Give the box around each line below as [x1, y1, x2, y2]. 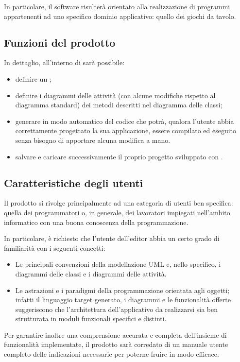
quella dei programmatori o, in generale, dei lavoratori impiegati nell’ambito [4, 207, 230, 217]
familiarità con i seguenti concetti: [4, 242, 105, 253]
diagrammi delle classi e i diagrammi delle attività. [15, 268, 167, 278]
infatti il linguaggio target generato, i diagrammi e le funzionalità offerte [15, 294, 231, 305]
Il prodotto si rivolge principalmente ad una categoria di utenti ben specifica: [4, 198, 233, 208]
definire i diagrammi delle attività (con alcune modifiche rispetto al [15, 90, 216, 100]
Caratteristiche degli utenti [4, 175, 143, 190]
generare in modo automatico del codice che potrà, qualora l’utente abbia [15, 116, 234, 126]
